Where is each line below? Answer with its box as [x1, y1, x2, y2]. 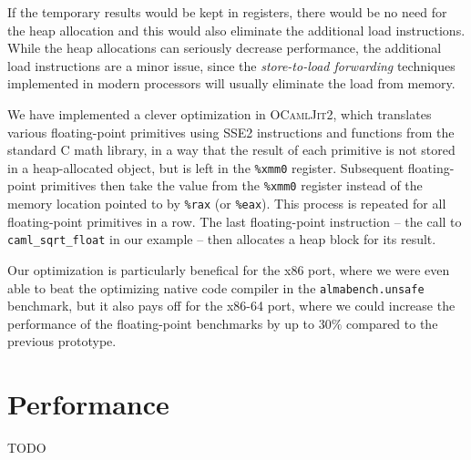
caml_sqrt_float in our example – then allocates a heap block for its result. [7, 230, 436, 249]
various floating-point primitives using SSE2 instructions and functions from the [7, 122, 455, 141]
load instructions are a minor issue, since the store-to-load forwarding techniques [7, 56, 456, 75]
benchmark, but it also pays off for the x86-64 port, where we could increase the [7, 296, 456, 315]
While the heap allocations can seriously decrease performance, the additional [7, 38, 442, 57]
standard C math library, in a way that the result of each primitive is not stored [7, 140, 456, 159]
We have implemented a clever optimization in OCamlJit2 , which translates [7, 104, 432, 123]
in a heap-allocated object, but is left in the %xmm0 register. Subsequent [7, 158, 404, 177]
